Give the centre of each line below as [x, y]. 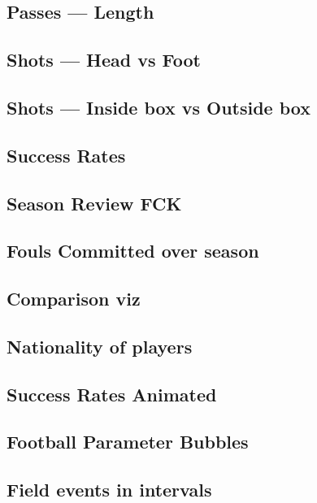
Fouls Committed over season [133, 251]
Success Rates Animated [112, 394]
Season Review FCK [94, 203]
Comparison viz [74, 299]
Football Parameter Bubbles [128, 442]
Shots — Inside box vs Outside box [158, 107]
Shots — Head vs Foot [104, 60]
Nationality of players [100, 346]
